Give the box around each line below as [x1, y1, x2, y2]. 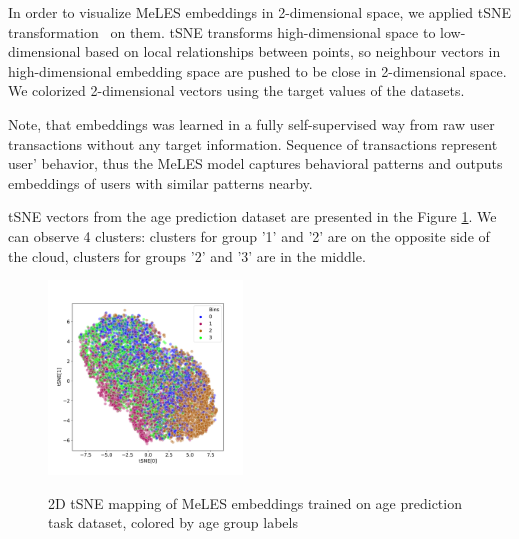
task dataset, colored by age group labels [48, 512, 298, 533]
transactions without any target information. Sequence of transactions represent [8, 133, 498, 154]
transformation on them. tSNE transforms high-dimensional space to [8, 21, 436, 42]
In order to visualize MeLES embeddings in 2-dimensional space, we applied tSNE [8, 2, 512, 22]
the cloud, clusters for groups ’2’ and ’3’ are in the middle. [8, 245, 366, 266]
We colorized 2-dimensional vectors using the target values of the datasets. [8, 80, 465, 101]
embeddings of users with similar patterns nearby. [8, 172, 313, 193]
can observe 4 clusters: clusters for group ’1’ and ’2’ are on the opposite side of [8, 225, 490, 246]
